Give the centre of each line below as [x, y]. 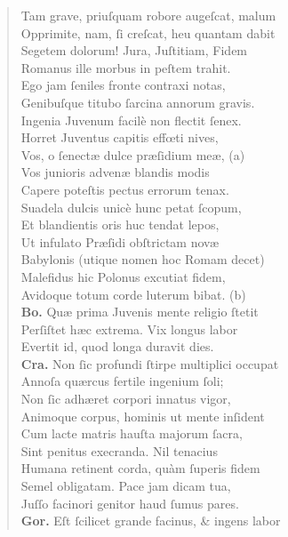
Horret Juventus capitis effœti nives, [120, 137]
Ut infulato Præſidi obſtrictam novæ [120, 241]
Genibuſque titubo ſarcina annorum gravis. [138, 102]
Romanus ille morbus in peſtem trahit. [126, 67]
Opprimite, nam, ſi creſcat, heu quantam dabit [148, 32]
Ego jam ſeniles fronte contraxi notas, [123, 85]
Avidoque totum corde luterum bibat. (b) [133, 294]
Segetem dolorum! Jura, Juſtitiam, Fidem [134, 50]
